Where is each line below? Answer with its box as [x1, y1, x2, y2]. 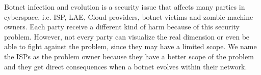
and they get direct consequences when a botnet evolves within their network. [4, 61, 247, 71]
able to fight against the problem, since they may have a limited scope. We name [4, 41, 257, 52]
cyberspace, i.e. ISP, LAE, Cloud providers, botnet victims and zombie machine [4, 11, 253, 22]
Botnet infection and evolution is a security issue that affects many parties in [4, 2, 245, 12]
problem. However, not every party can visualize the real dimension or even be [4, 31, 250, 42]
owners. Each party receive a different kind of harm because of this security [4, 21, 240, 32]
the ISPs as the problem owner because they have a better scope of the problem [4, 51, 254, 61]
